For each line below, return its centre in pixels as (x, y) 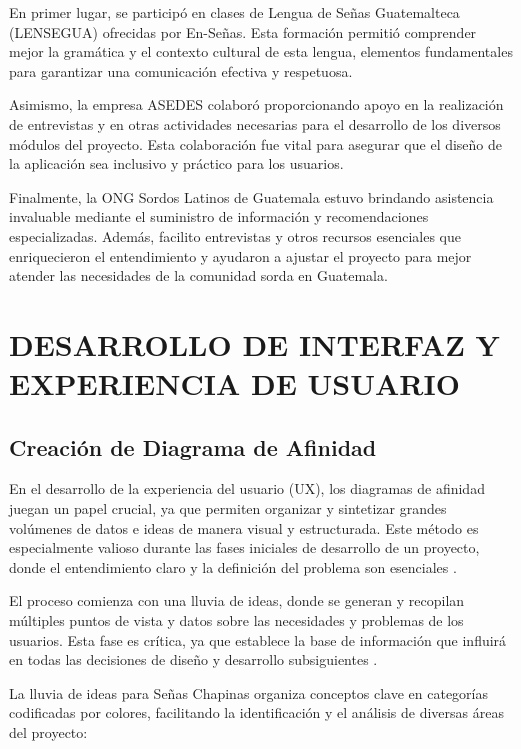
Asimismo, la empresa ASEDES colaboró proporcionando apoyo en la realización (256, 104)
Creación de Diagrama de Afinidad (193, 446)
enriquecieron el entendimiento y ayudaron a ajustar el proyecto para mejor (240, 255)
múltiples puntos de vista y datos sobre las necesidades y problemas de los (236, 620)
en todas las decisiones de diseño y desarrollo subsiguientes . (193, 659)
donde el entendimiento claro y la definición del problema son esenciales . (233, 566)
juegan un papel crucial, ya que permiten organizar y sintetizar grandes (228, 508)
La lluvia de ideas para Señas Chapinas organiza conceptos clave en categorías (248, 692)
